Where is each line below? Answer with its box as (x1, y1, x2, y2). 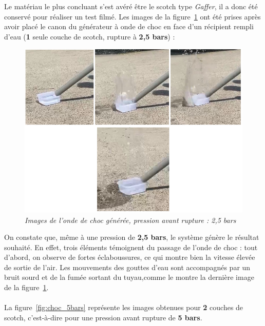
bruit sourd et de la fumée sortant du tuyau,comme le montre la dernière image (4, 272, 254, 282)
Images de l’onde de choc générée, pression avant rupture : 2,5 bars (25, 214, 236, 225)
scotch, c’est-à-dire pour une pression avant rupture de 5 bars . (4, 312, 202, 322)
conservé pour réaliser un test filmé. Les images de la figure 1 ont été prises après (4, 11, 261, 22)
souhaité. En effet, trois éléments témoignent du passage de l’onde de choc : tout (4, 241, 258, 252)
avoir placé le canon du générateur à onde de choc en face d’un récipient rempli (4, 21, 254, 32)
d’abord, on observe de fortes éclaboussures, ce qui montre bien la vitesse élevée (4, 252, 255, 262)
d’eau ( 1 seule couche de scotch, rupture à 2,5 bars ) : (4, 31, 175, 42)
